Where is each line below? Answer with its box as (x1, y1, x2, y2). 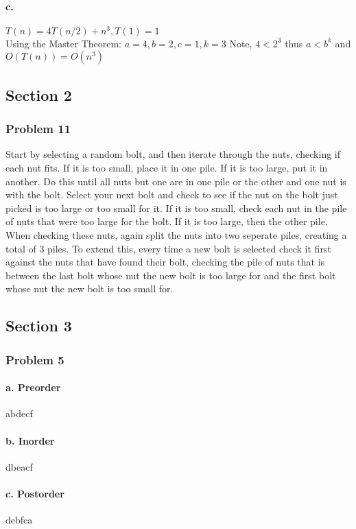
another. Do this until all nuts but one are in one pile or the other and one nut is (5, 174, 346, 188)
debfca (5, 513, 33, 527)
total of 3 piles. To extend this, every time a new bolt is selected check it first (5, 241, 331, 255)
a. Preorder (5, 380, 61, 395)
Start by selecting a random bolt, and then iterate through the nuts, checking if (5, 147, 341, 161)
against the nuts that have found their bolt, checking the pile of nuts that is (5, 255, 325, 269)
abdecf (5, 406, 33, 421)
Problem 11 (5, 120, 71, 137)
